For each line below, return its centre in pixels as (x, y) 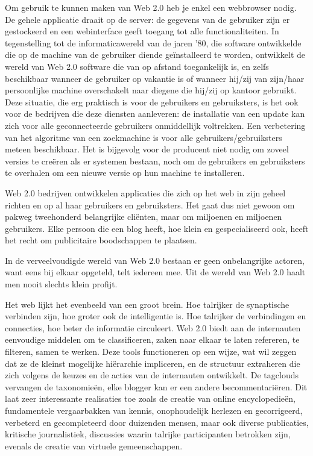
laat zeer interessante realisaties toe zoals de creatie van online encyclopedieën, (150, 398)
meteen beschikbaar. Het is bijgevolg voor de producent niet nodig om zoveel (147, 149)
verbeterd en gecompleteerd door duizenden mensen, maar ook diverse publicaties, (157, 422)
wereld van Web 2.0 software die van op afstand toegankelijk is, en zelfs (137, 66)
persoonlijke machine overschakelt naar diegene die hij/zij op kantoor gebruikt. (151, 90)
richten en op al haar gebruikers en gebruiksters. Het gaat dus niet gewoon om (150, 205)
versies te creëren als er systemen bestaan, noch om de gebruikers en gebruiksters (155, 161)
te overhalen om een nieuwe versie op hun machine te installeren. (125, 173)
